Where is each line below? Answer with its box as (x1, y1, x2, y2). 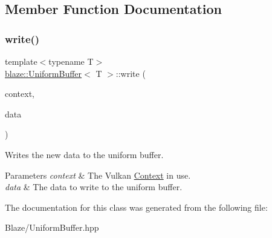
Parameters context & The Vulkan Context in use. (5, 168, 191, 181)
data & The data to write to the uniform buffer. (5, 180, 183, 193)
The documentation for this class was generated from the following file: (5, 200, 268, 213)
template (5, 55, 37, 67)
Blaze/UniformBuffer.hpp (5, 221, 99, 234)
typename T (48, 55, 94, 67)
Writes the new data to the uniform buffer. (5, 148, 164, 160)
